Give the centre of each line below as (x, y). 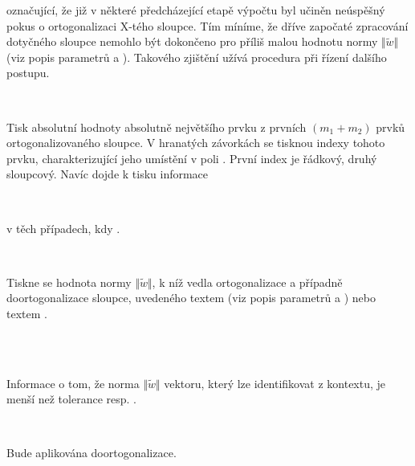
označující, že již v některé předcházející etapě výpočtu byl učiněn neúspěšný (196, 10)
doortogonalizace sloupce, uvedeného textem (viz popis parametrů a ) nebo (191, 298)
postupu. (28, 73)
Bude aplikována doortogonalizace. (92, 453)
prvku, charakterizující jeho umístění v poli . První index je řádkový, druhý (192, 158)
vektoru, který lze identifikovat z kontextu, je (275, 383)
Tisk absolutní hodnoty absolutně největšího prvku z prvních (157, 127)
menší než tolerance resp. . (71, 399)
